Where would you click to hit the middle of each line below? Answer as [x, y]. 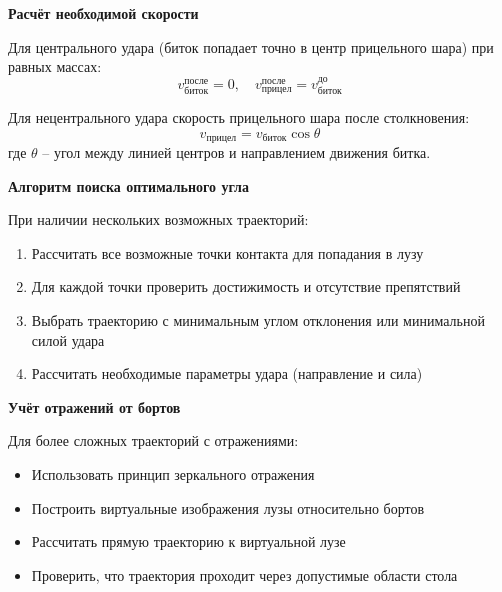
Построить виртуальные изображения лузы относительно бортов [228, 507]
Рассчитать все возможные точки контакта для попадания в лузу [227, 252]
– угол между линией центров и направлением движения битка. [236, 152]
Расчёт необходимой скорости [103, 13]
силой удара [68, 339]
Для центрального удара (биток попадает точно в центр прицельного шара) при [251, 46]
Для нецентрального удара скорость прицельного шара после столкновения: [239, 117]
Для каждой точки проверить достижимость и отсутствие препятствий [246, 286]
